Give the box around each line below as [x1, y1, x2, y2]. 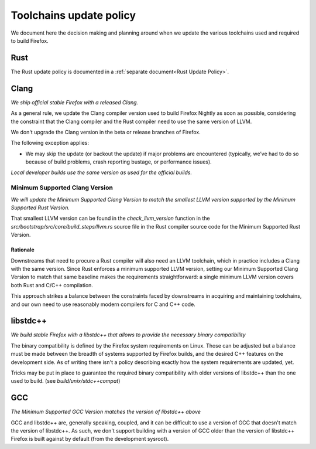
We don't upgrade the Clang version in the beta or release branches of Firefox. [11, 128, 201, 135]
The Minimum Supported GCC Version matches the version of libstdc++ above [11, 408, 201, 416]
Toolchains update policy [11, 9, 136, 22]
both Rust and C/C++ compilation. [11, 281, 94, 288]
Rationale [11, 246, 35, 253]
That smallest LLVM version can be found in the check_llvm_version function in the [11, 215, 210, 222]
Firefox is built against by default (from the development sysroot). [11, 436, 169, 443]
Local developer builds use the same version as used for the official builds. [11, 169, 193, 176]
